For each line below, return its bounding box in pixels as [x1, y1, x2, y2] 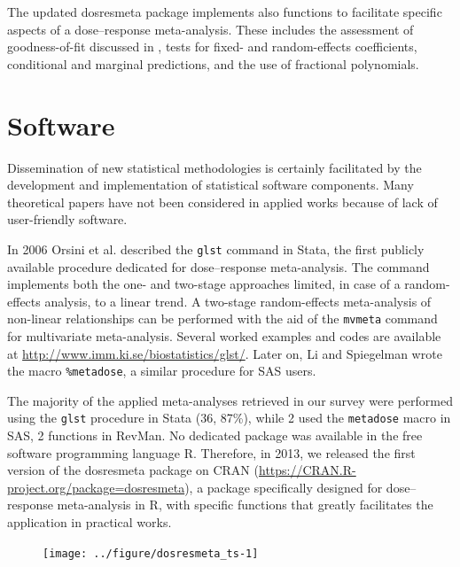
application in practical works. [7, 513, 172, 532]
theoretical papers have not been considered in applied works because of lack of [7, 192, 438, 211]
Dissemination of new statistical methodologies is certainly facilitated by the [7, 158, 422, 176]
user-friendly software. [7, 210, 128, 229]
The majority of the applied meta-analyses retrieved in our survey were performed [7, 391, 453, 409]
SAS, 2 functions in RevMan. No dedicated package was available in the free [7, 426, 423, 445]
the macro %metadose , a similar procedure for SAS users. [7, 361, 316, 380]
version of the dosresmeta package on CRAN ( [7, 461, 259, 479]
